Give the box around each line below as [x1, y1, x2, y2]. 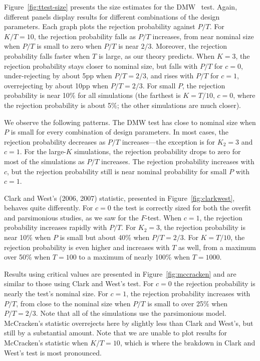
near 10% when [4, 232, 51, 243]
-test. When [145, 212, 182, 222]
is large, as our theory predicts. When [98, 50, 215, 61]
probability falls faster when [4, 50, 90, 61]
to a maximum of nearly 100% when [79, 252, 190, 262]
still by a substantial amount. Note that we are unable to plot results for [4, 327, 227, 338]
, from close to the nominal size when [16, 298, 131, 308]
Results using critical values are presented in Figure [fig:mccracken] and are [4, 268, 236, 279]
